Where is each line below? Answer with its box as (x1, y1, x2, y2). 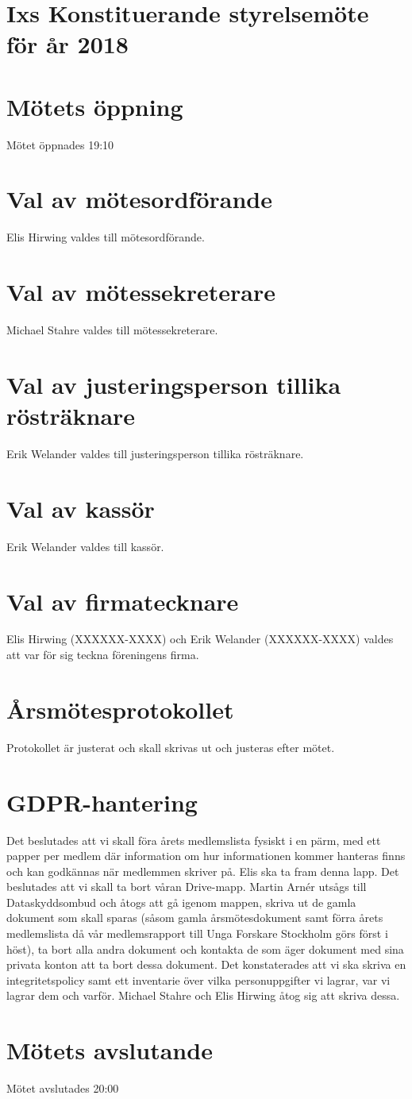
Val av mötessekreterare (6, 276, 276, 308)
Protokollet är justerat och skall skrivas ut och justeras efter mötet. (6, 738, 335, 755)
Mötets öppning (6, 90, 183, 122)
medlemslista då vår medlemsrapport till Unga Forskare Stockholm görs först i (6, 925, 388, 942)
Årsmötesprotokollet (6, 692, 234, 725)
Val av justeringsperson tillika (6, 368, 341, 400)
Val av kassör (6, 492, 155, 524)
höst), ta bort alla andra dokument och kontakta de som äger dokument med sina (6, 940, 404, 957)
